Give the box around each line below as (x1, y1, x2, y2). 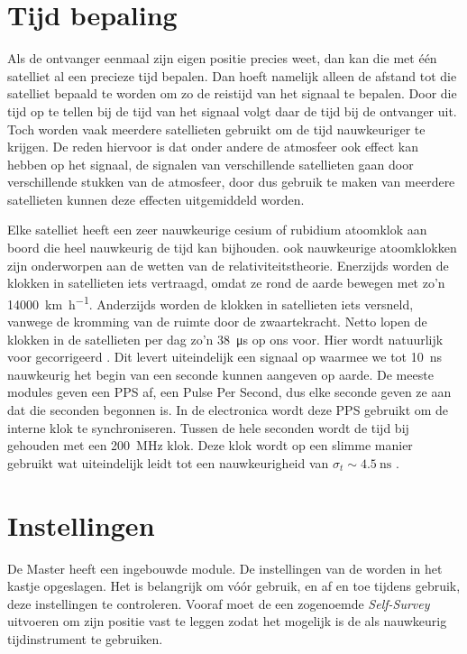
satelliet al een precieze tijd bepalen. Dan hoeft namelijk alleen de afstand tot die (7, 66, 457, 85)
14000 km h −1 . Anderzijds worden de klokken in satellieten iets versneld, (7, 291, 414, 313)
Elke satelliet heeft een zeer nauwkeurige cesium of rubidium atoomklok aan (7, 220, 427, 239)
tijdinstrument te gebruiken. (7, 629, 163, 648)
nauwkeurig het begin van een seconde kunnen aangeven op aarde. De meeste (7, 364, 434, 383)
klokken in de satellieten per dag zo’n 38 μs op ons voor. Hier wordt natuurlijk (7, 329, 444, 348)
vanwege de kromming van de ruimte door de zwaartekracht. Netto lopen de (7, 312, 427, 331)
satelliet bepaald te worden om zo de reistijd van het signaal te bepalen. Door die (7, 84, 457, 103)
